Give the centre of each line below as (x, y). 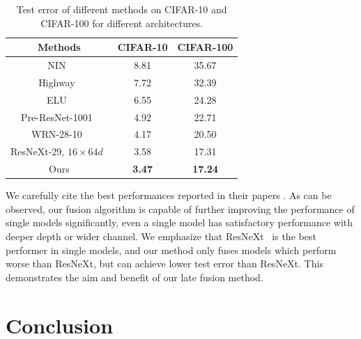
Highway (57, 82)
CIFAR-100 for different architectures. (122, 23)
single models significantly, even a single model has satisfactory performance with (179, 222)
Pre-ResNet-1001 (57, 117)
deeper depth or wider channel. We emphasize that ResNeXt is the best (161, 236)
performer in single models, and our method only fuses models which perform (171, 250)
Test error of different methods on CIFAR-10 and (122, 9)
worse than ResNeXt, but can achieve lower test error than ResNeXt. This (164, 263)
